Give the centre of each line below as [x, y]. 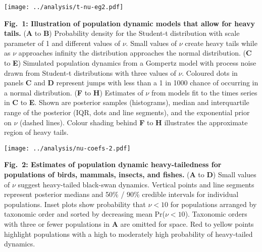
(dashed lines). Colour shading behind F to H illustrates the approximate [134, 122]
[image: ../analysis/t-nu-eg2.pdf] [64, 7]
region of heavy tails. [36, 132]
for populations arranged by [214, 204]
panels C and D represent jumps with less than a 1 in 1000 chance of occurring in [131, 83]
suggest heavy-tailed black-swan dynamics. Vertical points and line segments [136, 184]
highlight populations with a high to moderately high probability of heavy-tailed [128, 234]
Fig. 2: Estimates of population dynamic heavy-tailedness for [113, 164]
